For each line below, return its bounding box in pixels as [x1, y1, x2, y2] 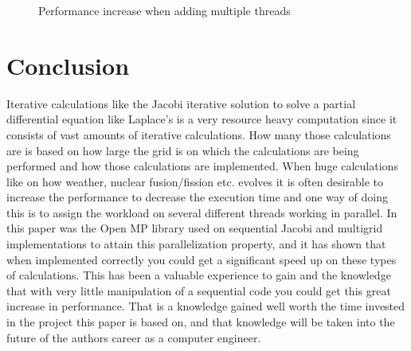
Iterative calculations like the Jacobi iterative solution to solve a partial [6, 95, 356, 111]
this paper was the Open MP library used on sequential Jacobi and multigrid [6, 220, 383, 236]
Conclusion [6, 49, 130, 81]
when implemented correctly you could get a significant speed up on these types [6, 251, 397, 267]
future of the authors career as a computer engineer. [6, 329, 261, 345]
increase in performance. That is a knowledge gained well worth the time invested [6, 298, 405, 314]
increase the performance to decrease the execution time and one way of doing [6, 189, 388, 205]
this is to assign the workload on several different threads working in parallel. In [6, 204, 397, 220]
